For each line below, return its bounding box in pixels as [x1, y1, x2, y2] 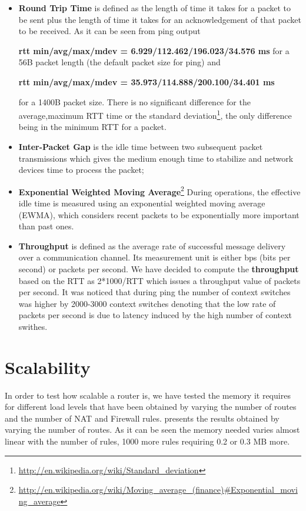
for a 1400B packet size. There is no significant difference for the [18, 95, 251, 108]
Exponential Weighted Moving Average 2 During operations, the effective [18, 183, 301, 198]
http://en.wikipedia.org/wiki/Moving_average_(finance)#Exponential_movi [18, 483, 298, 496]
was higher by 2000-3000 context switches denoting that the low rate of [18, 297, 276, 309]
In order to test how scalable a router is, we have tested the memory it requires [5, 389, 291, 401]
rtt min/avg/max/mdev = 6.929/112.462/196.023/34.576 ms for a [18, 44, 290, 56]
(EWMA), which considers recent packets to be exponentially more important [18, 208, 300, 221]
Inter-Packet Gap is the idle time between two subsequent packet [18, 141, 263, 152]
